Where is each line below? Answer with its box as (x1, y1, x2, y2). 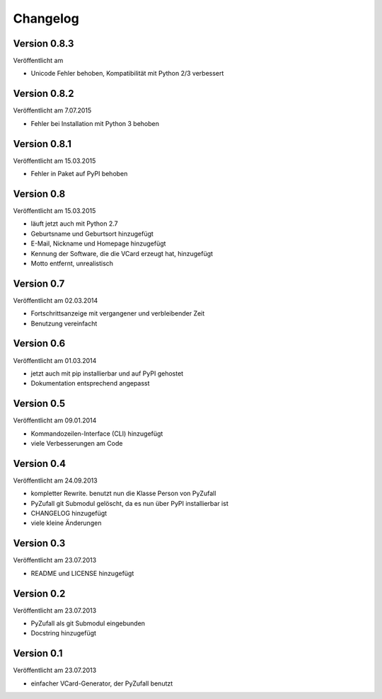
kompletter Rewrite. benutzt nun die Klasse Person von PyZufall (30, 489, 216, 498)
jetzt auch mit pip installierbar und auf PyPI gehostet (30, 369, 184, 378)
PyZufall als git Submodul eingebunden (30, 619, 145, 628)
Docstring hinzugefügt (30, 629, 97, 637)
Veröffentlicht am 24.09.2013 (13, 476, 98, 485)
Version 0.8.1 (13, 138, 72, 150)
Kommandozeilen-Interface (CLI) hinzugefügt (30, 429, 163, 438)
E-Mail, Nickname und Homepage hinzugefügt (30, 239, 166, 248)
